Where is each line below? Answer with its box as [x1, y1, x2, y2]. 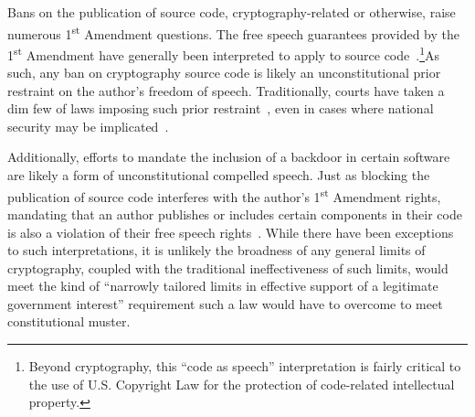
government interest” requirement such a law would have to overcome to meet [7, 294, 443, 313]
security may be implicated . [7, 116, 169, 135]
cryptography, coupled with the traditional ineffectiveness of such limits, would [7, 258, 449, 277]
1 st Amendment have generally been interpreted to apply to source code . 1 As [7, 42, 440, 64]
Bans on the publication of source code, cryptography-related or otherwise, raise [7, 3, 456, 21]
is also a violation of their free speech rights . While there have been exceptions [7, 222, 454, 241]
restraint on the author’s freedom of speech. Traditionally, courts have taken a [7, 80, 445, 100]
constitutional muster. [7, 312, 131, 331]
